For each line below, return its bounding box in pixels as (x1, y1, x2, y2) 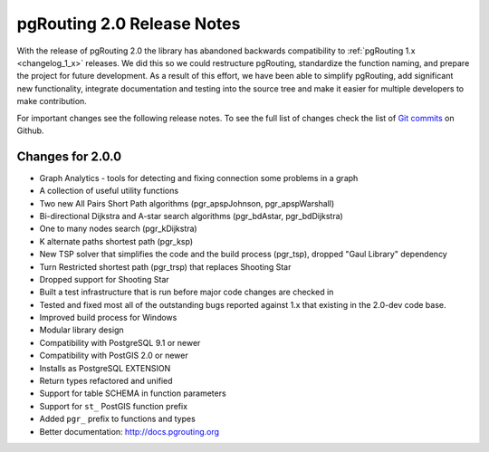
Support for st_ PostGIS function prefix (39, 400, 188, 411)
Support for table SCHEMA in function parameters (39, 388, 226, 399)
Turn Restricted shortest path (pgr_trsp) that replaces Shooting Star (39, 261, 292, 272)
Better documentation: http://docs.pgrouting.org (39, 426, 220, 437)
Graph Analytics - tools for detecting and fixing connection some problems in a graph (39, 172, 359, 183)
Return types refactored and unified (39, 376, 173, 387)
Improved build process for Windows (39, 313, 177, 323)
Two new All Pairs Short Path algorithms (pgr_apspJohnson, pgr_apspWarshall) (39, 197, 335, 208)
